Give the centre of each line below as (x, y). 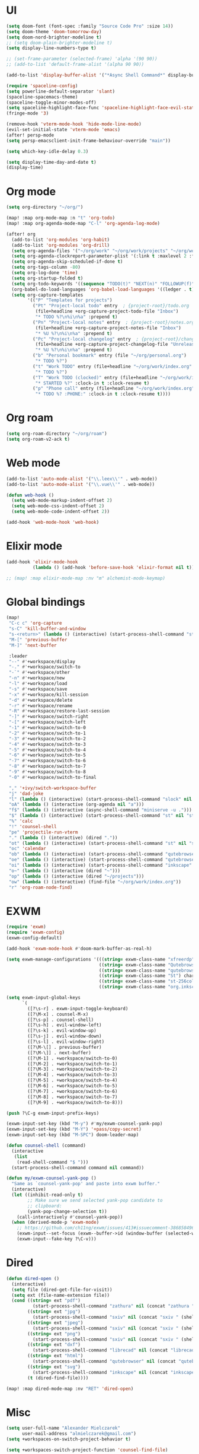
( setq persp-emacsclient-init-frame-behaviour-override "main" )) (88, 141)
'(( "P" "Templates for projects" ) (70, 300)
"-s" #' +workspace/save (38, 689)
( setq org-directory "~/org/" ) (45, 207)
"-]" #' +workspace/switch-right (49, 717)
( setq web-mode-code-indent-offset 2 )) (61, 512)
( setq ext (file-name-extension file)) (61, 1295)
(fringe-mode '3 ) (28, 113)
